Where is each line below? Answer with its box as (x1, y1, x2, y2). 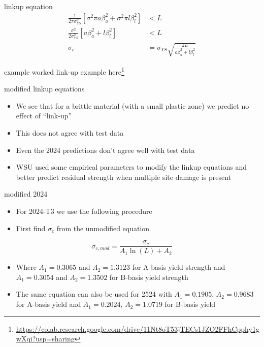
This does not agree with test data (16, 128, 124, 138)
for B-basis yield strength (109, 271, 188, 282)
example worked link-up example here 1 (4, 65, 124, 77)
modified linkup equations (4, 83, 85, 94)
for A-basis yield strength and (132, 262, 225, 272)
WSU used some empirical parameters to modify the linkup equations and (16, 162, 247, 172)
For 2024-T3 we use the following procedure (16, 206, 152, 216)
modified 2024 (4, 188, 48, 199)
